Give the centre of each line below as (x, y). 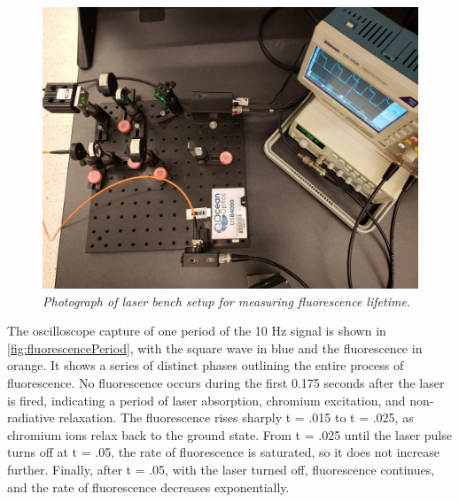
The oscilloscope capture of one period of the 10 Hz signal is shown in (197, 331)
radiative (31, 417)
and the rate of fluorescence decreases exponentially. (148, 487)
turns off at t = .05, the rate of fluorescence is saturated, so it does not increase (223, 452)
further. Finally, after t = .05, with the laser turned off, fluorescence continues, (221, 469)
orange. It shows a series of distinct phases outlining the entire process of (206, 365)
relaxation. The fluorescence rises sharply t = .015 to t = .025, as (236, 417)
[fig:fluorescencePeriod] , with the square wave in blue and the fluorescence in (215, 348)
